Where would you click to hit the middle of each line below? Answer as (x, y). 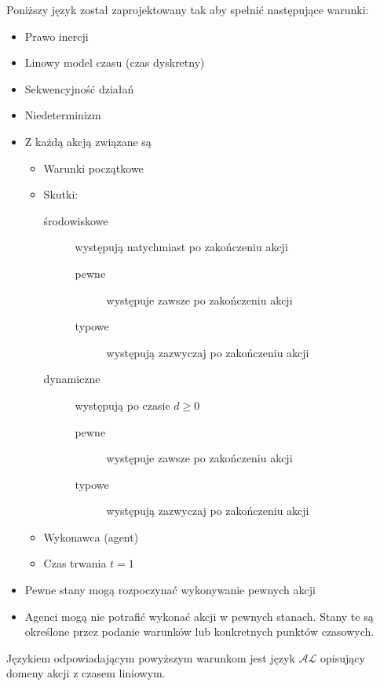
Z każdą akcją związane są (88, 141)
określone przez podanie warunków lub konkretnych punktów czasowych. (199, 631)
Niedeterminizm (63, 115)
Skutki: (61, 194)
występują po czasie (122, 405)
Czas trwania (75, 563)
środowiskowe (76, 220)
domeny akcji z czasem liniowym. (86, 673)
